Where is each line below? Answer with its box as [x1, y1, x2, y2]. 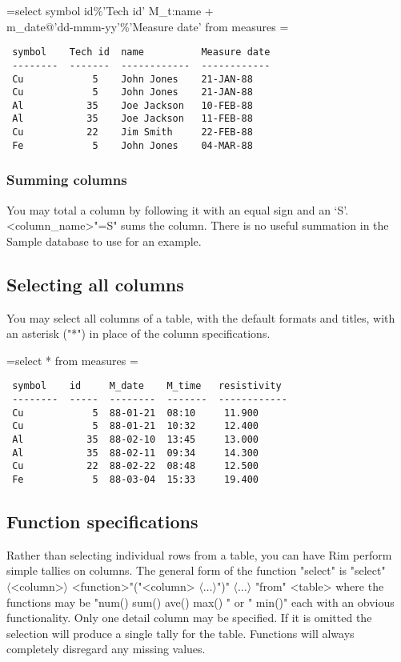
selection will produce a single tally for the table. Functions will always [6, 624, 355, 641]
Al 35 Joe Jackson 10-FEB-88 [12, 99, 253, 111]
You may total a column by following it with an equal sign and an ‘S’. [6, 201, 349, 218]
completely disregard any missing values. [6, 640, 206, 657]
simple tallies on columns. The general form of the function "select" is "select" [6, 562, 386, 579]
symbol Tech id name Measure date [12, 46, 271, 58]
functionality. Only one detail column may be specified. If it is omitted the [6, 609, 372, 626]
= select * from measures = [6, 351, 138, 368]
